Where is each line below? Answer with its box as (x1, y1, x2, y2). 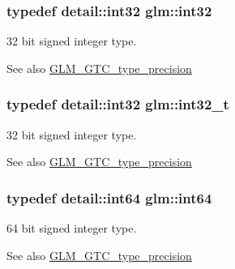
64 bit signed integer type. (6, 220, 137, 237)
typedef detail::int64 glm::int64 (6, 187, 212, 207)
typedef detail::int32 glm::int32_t (6, 94, 229, 114)
